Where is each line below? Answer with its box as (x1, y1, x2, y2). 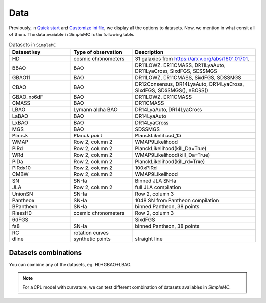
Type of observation (73, 48, 123, 55)
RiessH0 (12, 209, 32, 216)
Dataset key (12, 48, 41, 55)
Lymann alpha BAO (73, 106, 118, 113)
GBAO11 (12, 74, 31, 81)
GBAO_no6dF (12, 93, 44, 100)
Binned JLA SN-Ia (135, 177, 177, 184)
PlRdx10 (12, 164, 31, 171)
